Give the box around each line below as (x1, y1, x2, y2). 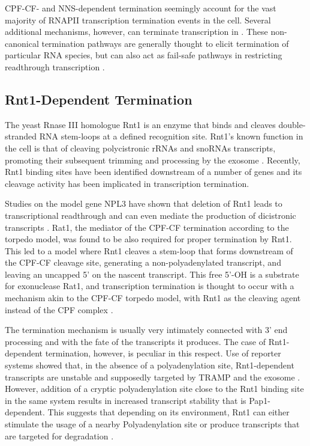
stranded (5, 130, 37, 142)
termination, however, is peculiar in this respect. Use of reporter (45, 347, 281, 359)
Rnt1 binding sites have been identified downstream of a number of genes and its (5, 165, 302, 178)
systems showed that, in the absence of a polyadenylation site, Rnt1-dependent (5, 359, 294, 371)
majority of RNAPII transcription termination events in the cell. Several (5, 13, 271, 26)
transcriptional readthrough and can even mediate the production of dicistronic (5, 209, 296, 221)
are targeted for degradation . (5, 429, 114, 442)
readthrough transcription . (5, 60, 105, 73)
